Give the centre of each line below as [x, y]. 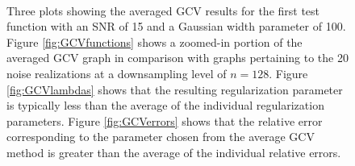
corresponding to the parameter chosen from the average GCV [161, 137]
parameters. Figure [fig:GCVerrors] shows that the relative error [165, 120]
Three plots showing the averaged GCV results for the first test [163, 10]
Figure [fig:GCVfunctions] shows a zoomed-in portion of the [155, 41]
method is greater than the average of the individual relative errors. [174, 152]
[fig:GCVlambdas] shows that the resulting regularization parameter [175, 89]
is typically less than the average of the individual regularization [165, 105]
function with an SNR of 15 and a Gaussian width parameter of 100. [176, 26]
